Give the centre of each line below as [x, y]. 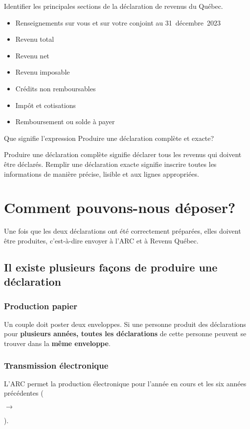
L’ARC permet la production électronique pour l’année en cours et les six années [125, 383]
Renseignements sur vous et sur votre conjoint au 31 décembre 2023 [118, 22]
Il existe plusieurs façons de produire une [111, 267]
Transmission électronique [56, 365]
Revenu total [35, 39]
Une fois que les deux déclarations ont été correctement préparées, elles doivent [123, 231]
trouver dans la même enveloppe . [57, 343]
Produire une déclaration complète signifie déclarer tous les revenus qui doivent [123, 154]
